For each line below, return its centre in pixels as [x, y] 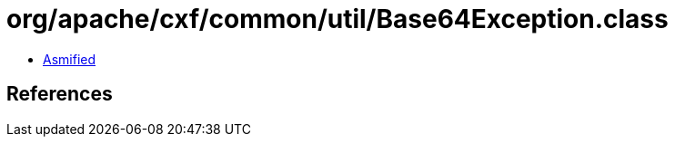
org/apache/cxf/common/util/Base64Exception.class [337, 19]
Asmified [70, 59]
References [60, 94]
